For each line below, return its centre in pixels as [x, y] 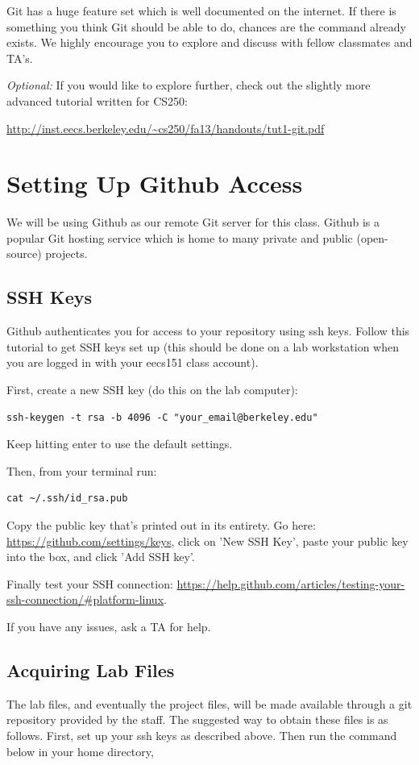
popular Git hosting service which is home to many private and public [180, 237]
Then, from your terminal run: [82, 470]
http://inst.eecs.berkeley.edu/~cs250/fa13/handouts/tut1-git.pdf [166, 128]
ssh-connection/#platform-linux [85, 599]
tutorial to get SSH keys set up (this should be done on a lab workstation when [203, 346]
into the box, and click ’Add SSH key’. [101, 557]
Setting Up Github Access [155, 183]
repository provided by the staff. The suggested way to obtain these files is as [197, 719]
